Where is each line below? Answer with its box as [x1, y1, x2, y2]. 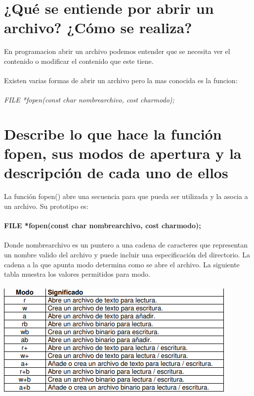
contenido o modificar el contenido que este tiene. [4, 55, 154, 66]
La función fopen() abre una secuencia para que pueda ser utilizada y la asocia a [4, 191, 248, 201]
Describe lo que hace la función [4, 124, 222, 144]
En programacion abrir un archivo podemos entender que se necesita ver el [4, 46, 230, 56]
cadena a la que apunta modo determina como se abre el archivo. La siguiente [4, 259, 240, 269]
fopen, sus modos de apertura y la [4, 143, 242, 163]
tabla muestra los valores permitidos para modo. [4, 269, 151, 279]
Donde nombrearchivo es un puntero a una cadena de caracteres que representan [4, 240, 248, 250]
